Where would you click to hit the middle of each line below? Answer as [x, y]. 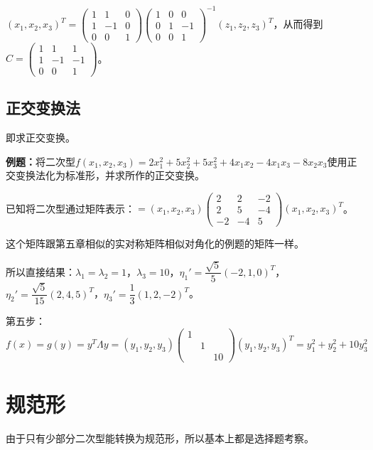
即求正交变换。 [40, 138]
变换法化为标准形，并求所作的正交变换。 [110, 175]
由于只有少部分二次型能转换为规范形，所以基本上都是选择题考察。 [160, 438]
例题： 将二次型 [40, 161]
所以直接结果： [40, 271]
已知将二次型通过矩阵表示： [70, 208]
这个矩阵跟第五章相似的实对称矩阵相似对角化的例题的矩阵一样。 [155, 243]
